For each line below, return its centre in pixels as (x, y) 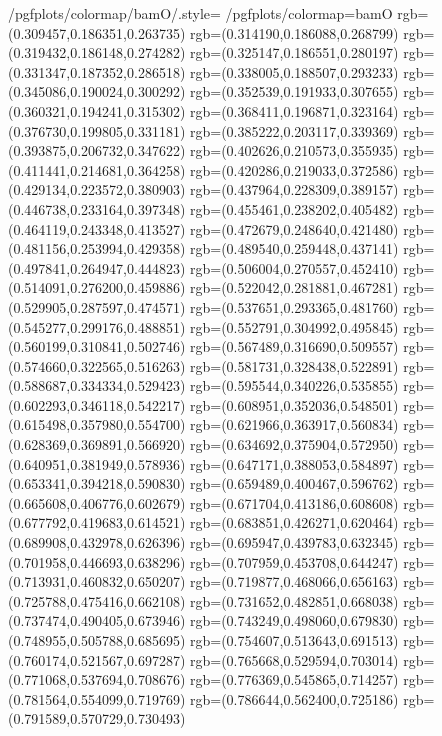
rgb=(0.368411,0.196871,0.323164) (294, 110)
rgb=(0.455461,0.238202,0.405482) (294, 208)
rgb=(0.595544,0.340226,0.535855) (294, 385)
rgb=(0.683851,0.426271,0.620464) (294, 522)
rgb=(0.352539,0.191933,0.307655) (294, 91)
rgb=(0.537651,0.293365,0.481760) (294, 306)
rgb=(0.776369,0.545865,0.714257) (294, 679)
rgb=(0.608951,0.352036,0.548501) (294, 404)
